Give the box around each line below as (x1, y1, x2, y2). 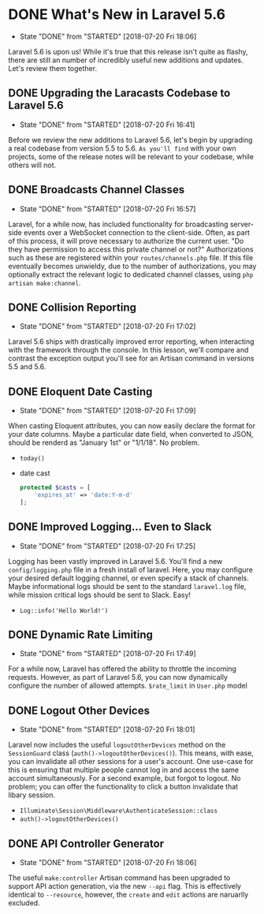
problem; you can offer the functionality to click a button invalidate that (8, 782, 239, 792)
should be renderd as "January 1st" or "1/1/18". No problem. (8, 438, 200, 447)
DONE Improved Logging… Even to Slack (8, 520, 212, 534)
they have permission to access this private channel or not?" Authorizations (8, 244, 254, 254)
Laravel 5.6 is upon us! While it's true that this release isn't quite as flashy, (8, 47, 248, 56)
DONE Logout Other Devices (8, 703, 150, 717)
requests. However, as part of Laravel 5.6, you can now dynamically (8, 673, 229, 682)
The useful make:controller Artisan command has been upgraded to (8, 873, 231, 882)
